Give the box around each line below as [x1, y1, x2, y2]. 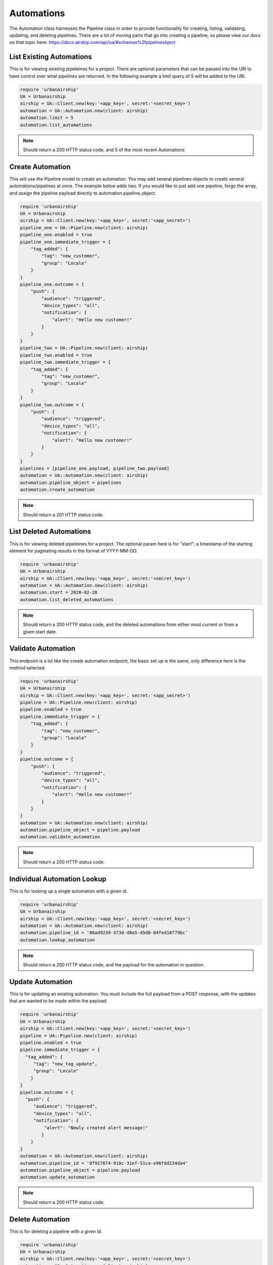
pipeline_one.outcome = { [20, 281, 84, 287]
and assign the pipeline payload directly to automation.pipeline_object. [9, 190, 156, 196]
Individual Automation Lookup [9, 874, 107, 883]
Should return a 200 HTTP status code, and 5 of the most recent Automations [23, 147, 185, 153]
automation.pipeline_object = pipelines [20, 480, 121, 485]
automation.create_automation [20, 487, 95, 493]
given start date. [23, 628, 57, 635]
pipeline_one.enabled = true [20, 232, 93, 238]
